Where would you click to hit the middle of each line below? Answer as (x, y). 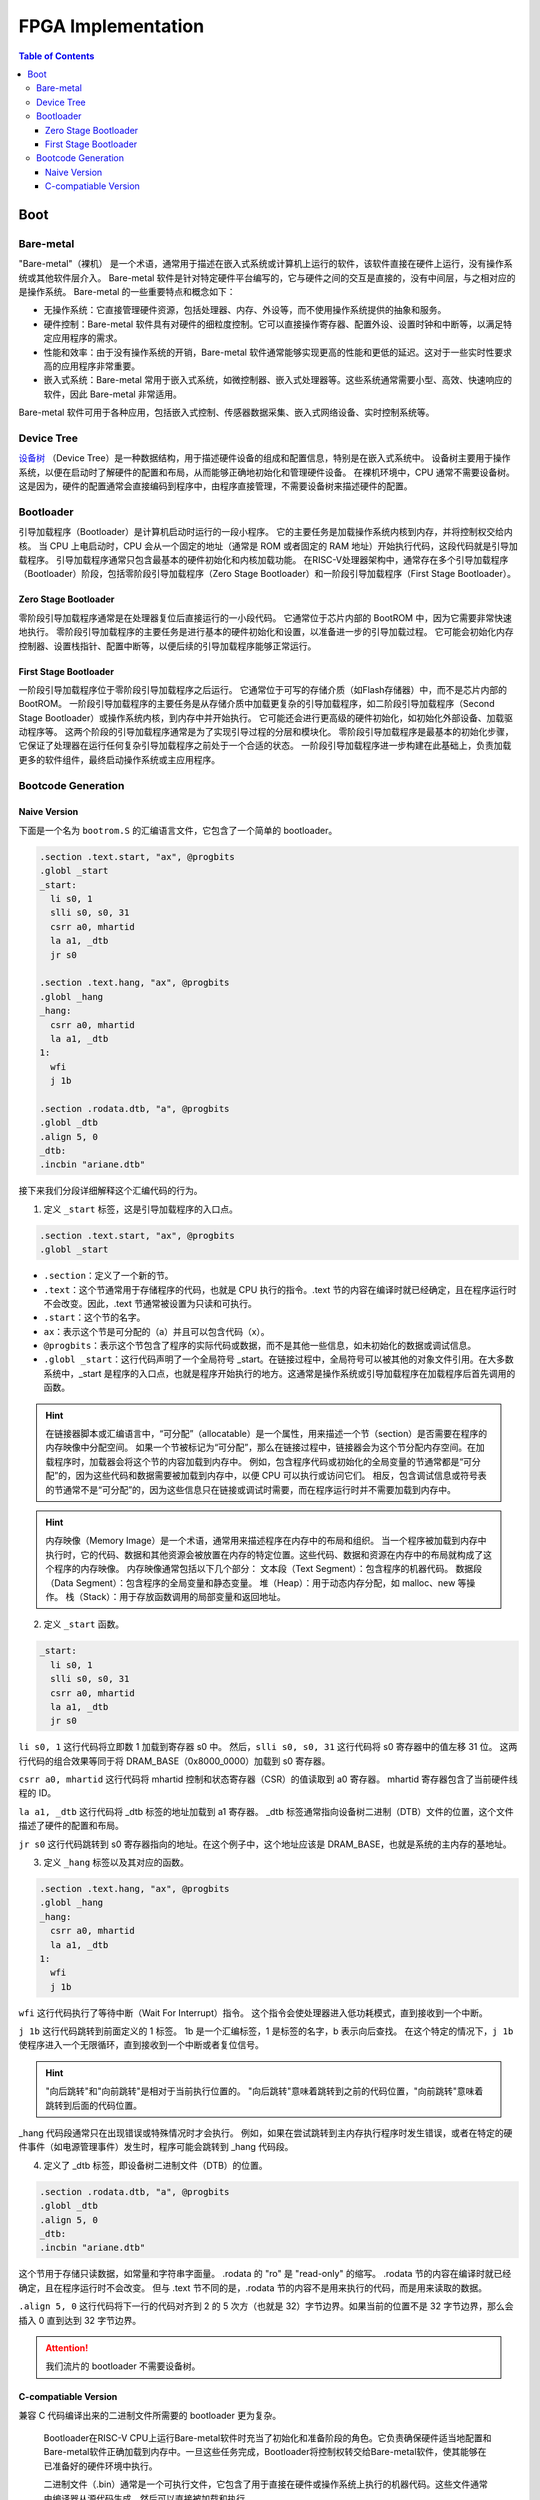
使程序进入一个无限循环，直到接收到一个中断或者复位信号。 (141, 2045)
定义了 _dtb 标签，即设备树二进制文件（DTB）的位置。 (156, 2165)
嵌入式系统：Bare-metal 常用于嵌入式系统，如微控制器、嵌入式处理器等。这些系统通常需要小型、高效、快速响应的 (277, 380)
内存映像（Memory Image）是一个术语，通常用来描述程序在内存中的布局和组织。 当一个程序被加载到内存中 (266, 1541)
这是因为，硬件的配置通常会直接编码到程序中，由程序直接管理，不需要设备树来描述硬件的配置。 (215, 486)
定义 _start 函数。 (84, 1624)
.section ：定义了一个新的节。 (108, 1276)
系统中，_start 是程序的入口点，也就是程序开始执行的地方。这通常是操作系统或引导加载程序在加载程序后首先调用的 (279, 1373)
